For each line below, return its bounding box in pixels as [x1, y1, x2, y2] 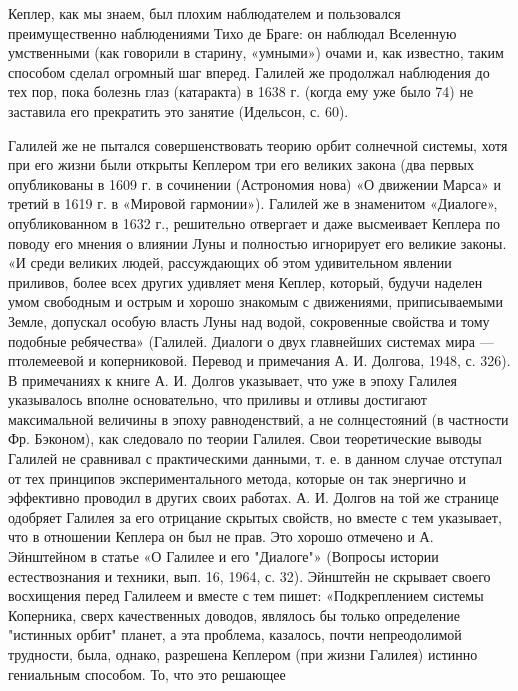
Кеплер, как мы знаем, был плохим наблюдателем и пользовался [8, 3, 401, 23]
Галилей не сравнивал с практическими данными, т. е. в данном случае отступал [8, 448, 502, 469]
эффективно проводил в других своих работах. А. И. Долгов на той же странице [8, 487, 499, 508]
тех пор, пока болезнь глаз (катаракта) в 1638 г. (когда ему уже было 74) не [8, 81, 474, 102]
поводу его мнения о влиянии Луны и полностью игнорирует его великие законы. [8, 232, 507, 253]
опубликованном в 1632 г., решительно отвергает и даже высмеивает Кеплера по [8, 212, 500, 233]
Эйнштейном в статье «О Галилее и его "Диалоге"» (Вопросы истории [8, 546, 439, 567]
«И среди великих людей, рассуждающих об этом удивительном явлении [8, 252, 452, 273]
